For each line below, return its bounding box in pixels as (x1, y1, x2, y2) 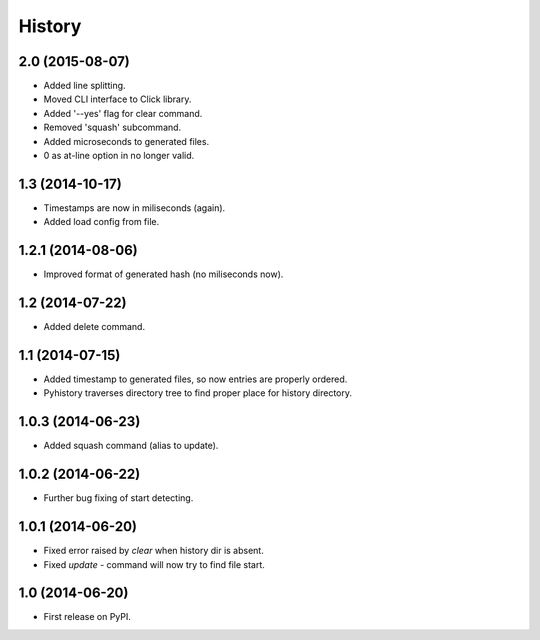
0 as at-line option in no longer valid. (43, 150, 195, 162)
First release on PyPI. (43, 611, 132, 623)
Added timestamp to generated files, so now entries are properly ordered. (43, 373, 348, 385)
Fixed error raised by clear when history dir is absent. (43, 545, 264, 557)
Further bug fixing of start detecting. (43, 492, 194, 504)
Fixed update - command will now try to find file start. (43, 558, 265, 570)
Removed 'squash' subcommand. (43, 121, 182, 134)
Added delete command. (43, 321, 145, 333)
